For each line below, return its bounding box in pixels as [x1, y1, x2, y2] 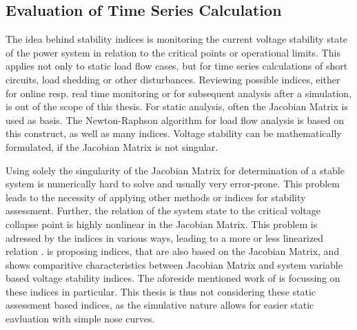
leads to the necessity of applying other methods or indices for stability [6, 189, 306, 204]
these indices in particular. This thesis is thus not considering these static [6, 284, 316, 298]
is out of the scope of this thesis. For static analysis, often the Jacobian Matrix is [6, 99, 348, 114]
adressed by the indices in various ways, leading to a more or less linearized [6, 230, 324, 245]
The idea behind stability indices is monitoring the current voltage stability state [6, 32, 347, 46]
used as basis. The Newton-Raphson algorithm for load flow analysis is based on [6, 112, 344, 127]
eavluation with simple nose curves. [6, 311, 155, 326]
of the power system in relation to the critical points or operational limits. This [6, 45, 340, 59]
